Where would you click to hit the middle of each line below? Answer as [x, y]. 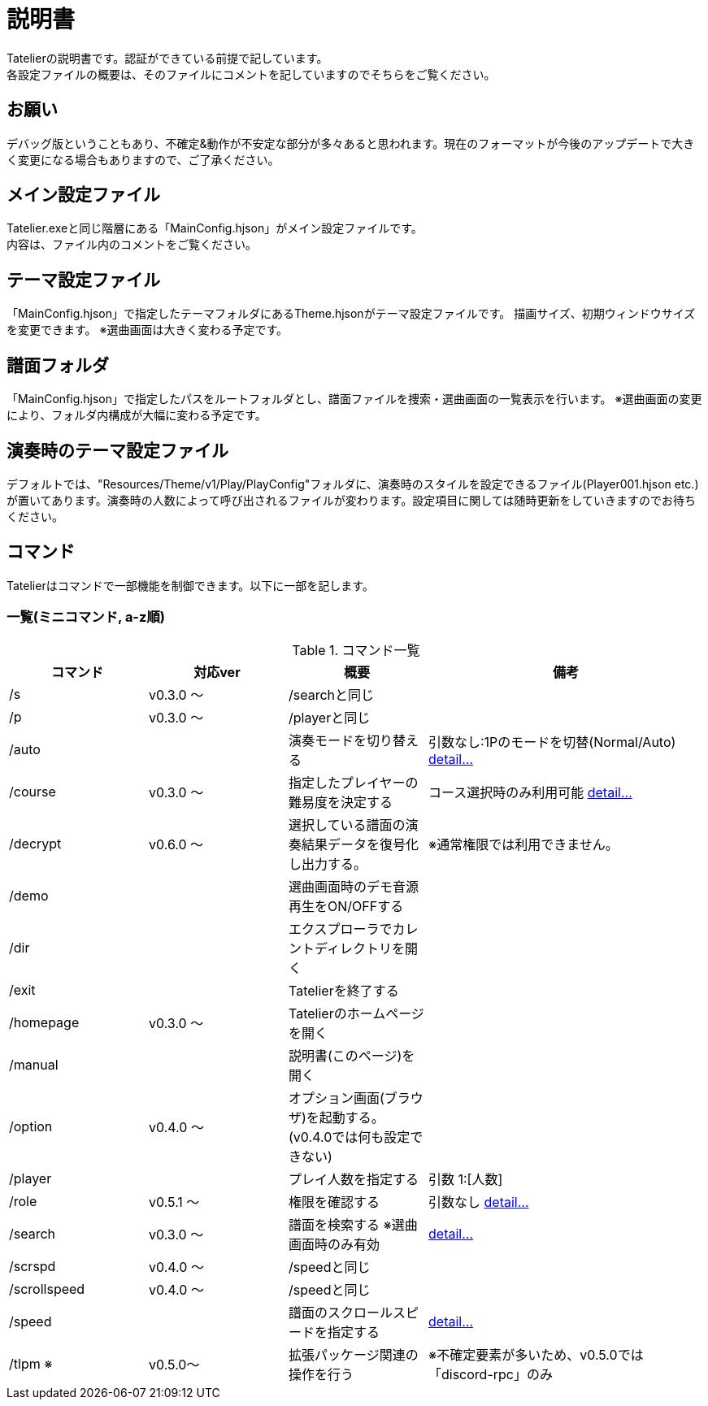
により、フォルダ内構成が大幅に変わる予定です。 [137, 415]
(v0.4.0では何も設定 [350, 1137]
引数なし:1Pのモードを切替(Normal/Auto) [552, 742]
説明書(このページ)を [352, 1055]
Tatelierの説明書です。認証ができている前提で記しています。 [167, 58]
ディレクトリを [360, 948]
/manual [34, 1064]
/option [31, 1126]
